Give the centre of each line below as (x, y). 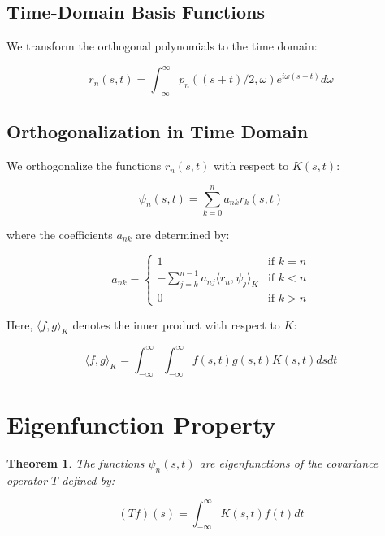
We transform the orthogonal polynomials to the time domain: (162, 46)
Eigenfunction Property (141, 423)
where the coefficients (60, 235)
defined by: (89, 479)
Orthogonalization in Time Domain (158, 131)
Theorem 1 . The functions (76, 462)
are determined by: (183, 235)
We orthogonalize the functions (84, 166)
